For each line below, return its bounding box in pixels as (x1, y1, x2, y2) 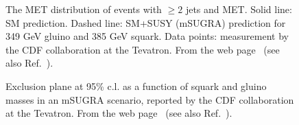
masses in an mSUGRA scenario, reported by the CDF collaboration (5, 92, 294, 106)
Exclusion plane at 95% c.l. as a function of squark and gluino (5, 78, 267, 93)
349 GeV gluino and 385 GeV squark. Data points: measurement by (5, 29, 289, 43)
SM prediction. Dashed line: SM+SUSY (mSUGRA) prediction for (5, 15, 286, 30)
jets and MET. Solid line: (185, 2, 292, 16)
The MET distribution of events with (5, 2, 162, 16)
